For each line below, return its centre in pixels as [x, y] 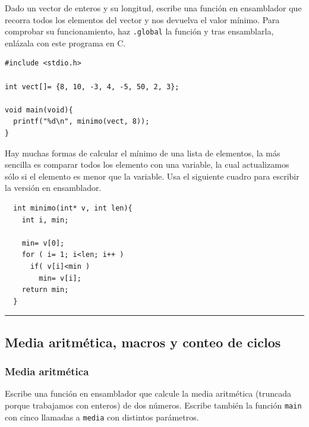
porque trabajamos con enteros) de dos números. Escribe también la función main [153, 405]
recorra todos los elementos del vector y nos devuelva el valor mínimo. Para [142, 19]
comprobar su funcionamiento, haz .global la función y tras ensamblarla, [139, 31]
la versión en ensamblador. [53, 188]
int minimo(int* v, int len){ [73, 208]
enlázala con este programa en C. [65, 43]
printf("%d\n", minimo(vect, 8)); [81, 122]
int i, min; [45, 220]
